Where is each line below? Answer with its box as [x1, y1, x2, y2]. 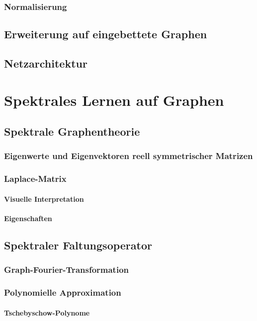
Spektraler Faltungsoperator [4, 238, 152, 253]
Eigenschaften [4, 213, 52, 224]
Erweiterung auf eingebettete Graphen [4, 26, 207, 42]
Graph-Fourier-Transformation [4, 263, 129, 276]
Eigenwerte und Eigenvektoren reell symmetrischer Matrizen [4, 150, 253, 162]
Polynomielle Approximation [4, 286, 121, 299]
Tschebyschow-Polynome [4, 307, 90, 318]
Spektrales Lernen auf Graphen [4, 89, 224, 110]
